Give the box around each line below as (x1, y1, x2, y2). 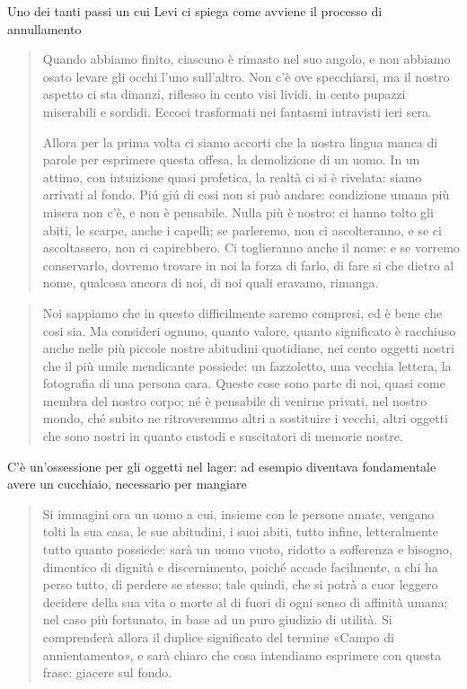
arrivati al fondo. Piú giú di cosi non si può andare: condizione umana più (42, 185, 450, 204)
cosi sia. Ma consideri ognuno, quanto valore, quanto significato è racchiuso (42, 321, 456, 340)
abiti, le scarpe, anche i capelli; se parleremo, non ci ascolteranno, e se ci (42, 220, 442, 239)
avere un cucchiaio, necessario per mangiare (7, 474, 247, 493)
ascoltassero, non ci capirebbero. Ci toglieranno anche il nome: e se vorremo (42, 238, 460, 257)
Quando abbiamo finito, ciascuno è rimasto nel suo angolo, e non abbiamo (42, 49, 451, 68)
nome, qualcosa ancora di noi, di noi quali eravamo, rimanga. (42, 273, 379, 292)
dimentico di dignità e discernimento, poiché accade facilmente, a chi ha (42, 557, 438, 576)
